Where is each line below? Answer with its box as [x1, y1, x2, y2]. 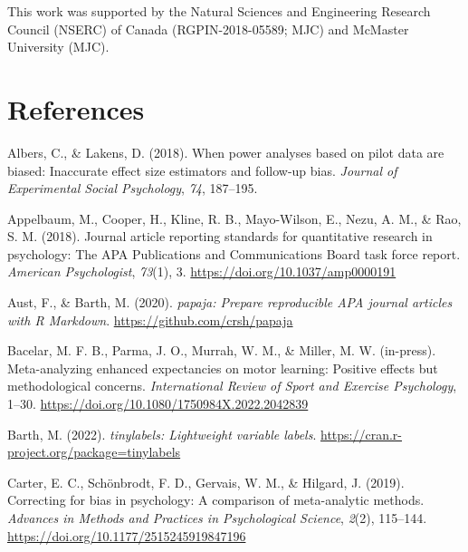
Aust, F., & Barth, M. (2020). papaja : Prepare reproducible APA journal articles [7, 293, 453, 312]
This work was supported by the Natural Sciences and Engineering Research [7, 2, 431, 20]
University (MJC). [7, 37, 110, 56]
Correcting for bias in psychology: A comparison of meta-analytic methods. [7, 490, 425, 509]
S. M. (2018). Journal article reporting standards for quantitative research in [7, 227, 433, 246]
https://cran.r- [320, 424, 403, 443]
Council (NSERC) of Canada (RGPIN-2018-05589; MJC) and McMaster [7, 19, 409, 38]
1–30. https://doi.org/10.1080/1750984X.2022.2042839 [7, 394, 309, 413]
